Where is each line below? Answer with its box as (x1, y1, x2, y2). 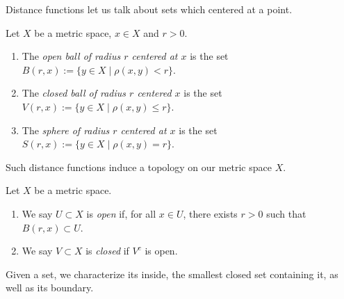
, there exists (183, 206, 238, 220)
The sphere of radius (22, 122, 110, 137)
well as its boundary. (6, 280, 94, 295)
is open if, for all (86, 206, 156, 220)
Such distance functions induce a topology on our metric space (6, 159, 272, 174)
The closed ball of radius (22, 86, 126, 100)
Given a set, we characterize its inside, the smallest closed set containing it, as (6, 266, 338, 281)
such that (266, 206, 306, 220)
